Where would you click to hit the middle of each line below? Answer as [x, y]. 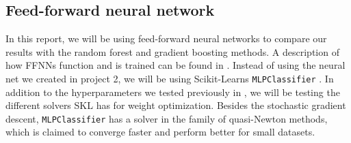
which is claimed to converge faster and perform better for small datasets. [160, 132]
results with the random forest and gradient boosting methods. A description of [172, 51]
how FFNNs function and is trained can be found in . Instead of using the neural [175, 65]
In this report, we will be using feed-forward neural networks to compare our [166, 38]
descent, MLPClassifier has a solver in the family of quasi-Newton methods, [167, 118]
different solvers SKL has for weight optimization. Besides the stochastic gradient [176, 105]
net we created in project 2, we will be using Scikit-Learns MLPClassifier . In [170, 78]
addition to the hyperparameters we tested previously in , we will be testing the [173, 92]
